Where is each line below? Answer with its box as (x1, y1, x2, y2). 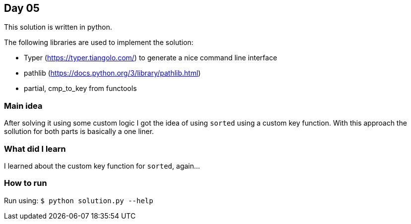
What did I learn (4, 143, 66, 154)
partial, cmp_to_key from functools (24, 84, 137, 93)
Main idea (4, 100, 43, 111)
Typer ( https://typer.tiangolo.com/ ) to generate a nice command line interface (24, 53, 277, 62)
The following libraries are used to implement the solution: (4, 38, 194, 47)
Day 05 (4, 2, 40, 14)
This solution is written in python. (4, 23, 112, 32)
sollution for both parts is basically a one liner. (4, 127, 154, 136)
